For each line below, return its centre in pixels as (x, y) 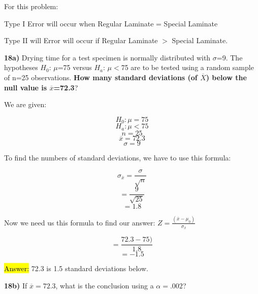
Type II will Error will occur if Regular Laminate (81, 40)
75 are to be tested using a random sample (187, 67)
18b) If (16, 286)
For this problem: (31, 6)
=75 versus (75, 67)
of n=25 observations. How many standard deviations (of (101, 77)
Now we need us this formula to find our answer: (80, 222)
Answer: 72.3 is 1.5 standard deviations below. (76, 268)
